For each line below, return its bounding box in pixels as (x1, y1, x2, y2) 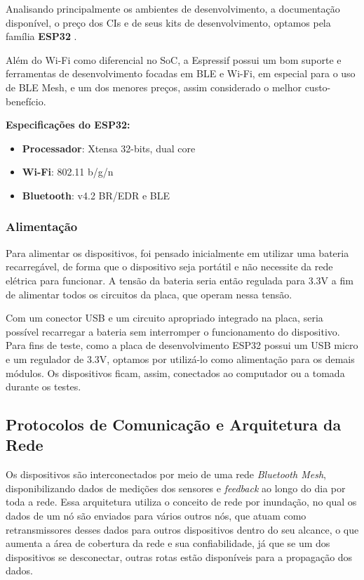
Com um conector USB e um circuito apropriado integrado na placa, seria (6, 310, 323, 325)
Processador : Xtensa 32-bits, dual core (22, 140, 196, 155)
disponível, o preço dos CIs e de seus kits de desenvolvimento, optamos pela (6, 15, 331, 29)
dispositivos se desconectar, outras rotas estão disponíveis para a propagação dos (6, 549, 353, 564)
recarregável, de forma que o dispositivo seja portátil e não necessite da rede (6, 259, 333, 274)
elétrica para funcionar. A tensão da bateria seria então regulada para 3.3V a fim (6, 272, 353, 287)
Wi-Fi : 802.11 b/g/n (22, 164, 114, 179)
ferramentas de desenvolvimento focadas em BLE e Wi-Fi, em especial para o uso (6, 66, 356, 81)
